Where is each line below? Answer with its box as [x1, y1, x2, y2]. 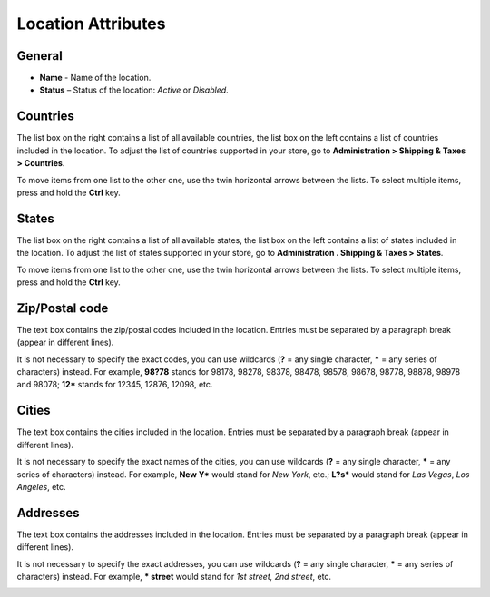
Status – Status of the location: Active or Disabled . [39, 84, 229, 95]
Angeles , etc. [16, 481, 67, 492]
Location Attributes [16, 14, 166, 34]
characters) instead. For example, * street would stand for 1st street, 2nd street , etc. [16, 572, 331, 582]
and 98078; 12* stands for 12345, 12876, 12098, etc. [16, 379, 213, 390]
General [16, 48, 64, 64]
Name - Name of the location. [39, 73, 152, 83]
